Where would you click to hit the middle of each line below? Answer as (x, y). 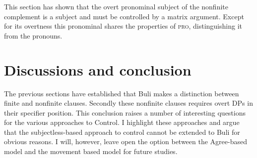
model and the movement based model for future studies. (91, 151)
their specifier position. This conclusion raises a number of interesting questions (125, 112)
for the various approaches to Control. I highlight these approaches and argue (122, 122)
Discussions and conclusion (98, 69)
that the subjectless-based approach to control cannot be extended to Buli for (122, 132)
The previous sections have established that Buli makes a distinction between (122, 93)
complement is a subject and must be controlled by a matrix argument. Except (124, 16)
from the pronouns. (33, 35)
